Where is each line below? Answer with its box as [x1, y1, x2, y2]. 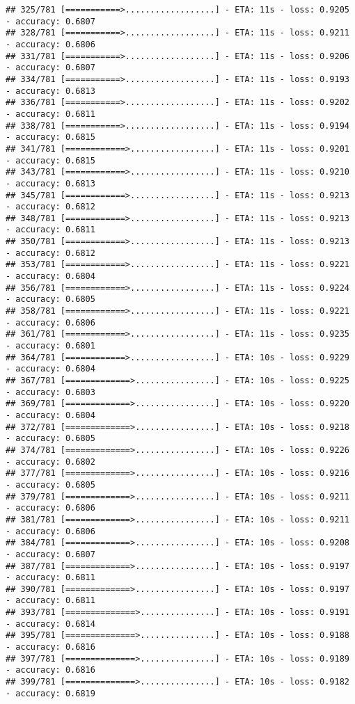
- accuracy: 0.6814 [6, 618, 95, 629]
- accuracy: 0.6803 [6, 387, 95, 397]
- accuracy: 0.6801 [6, 341, 95, 351]
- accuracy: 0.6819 [6, 688, 95, 698]
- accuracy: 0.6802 [6, 456, 95, 467]
